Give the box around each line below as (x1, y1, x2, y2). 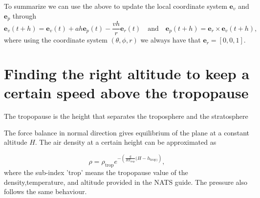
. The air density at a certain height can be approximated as (35, 137, 217, 147)
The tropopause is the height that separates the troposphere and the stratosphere (4, 111, 248, 121)
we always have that (140, 35, 201, 45)
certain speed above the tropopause (4, 83, 249, 103)
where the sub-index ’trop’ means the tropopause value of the (4, 167, 188, 177)
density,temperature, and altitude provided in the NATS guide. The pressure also (4, 176, 247, 187)
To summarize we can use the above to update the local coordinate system (4, 1, 227, 11)
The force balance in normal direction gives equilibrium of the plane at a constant (4, 127, 249, 137)
